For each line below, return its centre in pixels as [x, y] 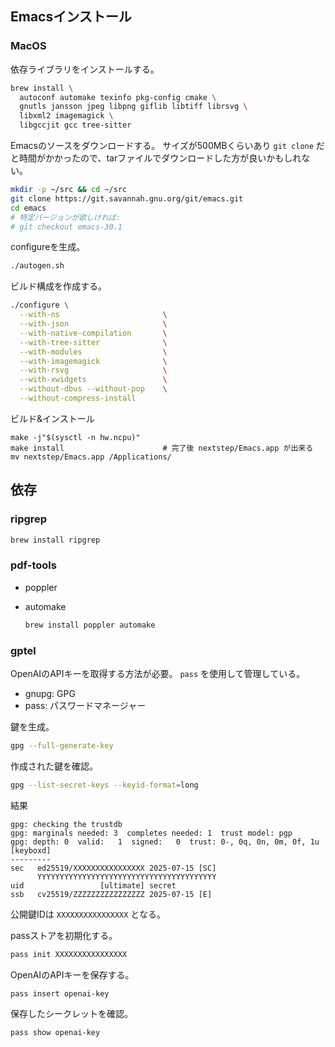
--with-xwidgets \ [93, 380]
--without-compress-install [78, 398]
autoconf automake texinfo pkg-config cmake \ [118, 97]
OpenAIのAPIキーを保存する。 [72, 974]
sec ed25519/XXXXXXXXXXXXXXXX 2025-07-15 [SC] [113, 868]
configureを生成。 [48, 247]
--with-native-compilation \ [93, 333]
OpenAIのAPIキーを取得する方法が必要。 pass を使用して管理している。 [158, 673]
